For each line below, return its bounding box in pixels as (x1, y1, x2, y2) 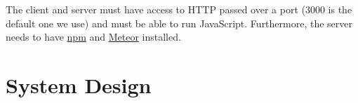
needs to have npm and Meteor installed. (6, 29, 181, 44)
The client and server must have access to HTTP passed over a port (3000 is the (6, 2, 352, 16)
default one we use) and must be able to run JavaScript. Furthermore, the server (6, 15, 353, 30)
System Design (6, 70, 152, 99)
